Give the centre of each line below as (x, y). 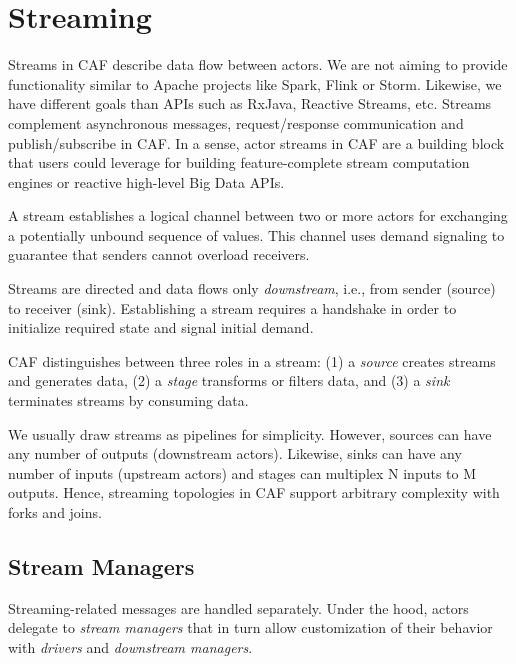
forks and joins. (55, 512)
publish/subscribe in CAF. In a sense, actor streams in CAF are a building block (256, 142)
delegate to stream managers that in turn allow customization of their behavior (250, 627)
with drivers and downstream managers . (130, 646)
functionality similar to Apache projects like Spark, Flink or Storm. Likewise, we (255, 83)
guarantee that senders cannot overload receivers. (159, 254)
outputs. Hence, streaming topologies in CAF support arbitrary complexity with (254, 492)
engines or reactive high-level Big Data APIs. (146, 181)
